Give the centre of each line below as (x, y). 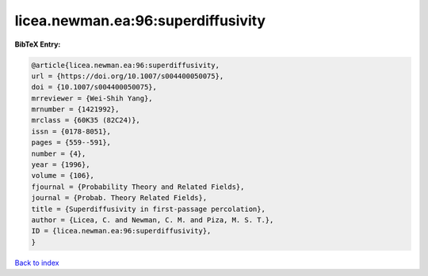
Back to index (37, 263)
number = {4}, (59, 153)
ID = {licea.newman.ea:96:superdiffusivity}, (121, 231)
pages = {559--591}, (71, 143)
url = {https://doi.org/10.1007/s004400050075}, (128, 76)
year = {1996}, (61, 165)
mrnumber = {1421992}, (75, 110)
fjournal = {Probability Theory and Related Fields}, (138, 187)
